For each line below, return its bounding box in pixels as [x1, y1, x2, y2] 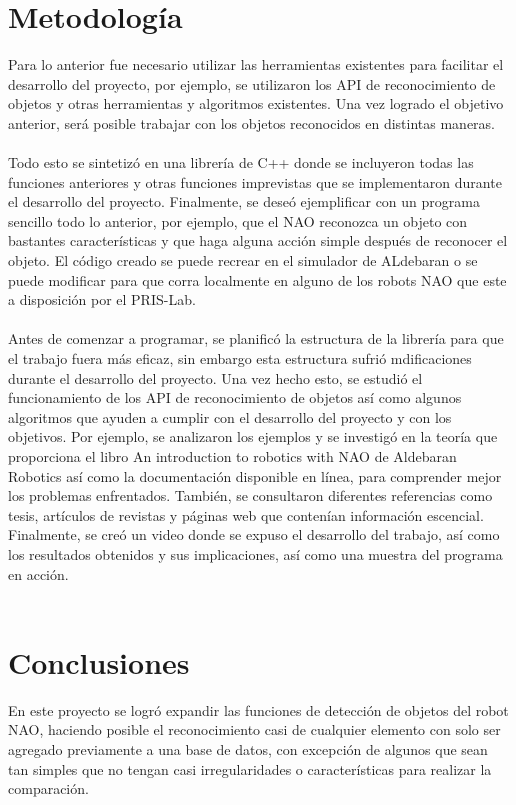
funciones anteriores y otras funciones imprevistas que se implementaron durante [8, 171, 502, 192]
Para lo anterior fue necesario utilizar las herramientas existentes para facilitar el [8, 54, 504, 75]
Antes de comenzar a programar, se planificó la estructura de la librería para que [8, 328, 504, 349]
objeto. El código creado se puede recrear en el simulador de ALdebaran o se [8, 250, 478, 271]
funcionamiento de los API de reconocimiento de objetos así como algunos [8, 387, 462, 408]
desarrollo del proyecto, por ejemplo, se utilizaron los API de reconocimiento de [8, 73, 496, 94]
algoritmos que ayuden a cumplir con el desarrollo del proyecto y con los [8, 406, 452, 427]
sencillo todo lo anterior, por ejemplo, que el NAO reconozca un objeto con [8, 210, 468, 231]
